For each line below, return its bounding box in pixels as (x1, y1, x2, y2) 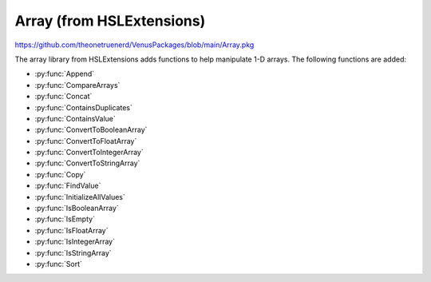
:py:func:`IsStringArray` (34, 248, 112, 257)
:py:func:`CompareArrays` (34, 80, 121, 89)
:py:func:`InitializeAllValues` (34, 192, 125, 201)
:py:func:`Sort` (34, 259, 83, 268)
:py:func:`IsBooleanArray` (34, 204, 119, 213)
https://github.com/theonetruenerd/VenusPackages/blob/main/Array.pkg (14, 40, 255, 50)
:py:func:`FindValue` (34, 181, 101, 191)
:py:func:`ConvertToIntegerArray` (34, 148, 144, 157)
